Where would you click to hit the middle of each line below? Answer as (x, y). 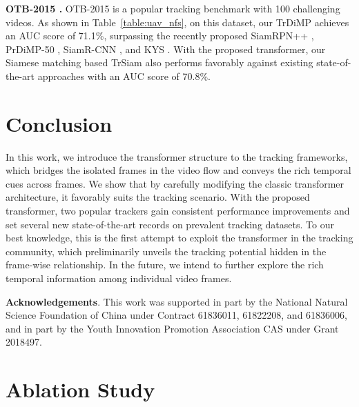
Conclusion (59, 123)
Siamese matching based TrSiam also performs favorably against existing (159, 62)
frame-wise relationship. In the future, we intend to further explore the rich (165, 265)
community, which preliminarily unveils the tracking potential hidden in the (166, 251)
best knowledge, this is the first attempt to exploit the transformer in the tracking (179, 238)
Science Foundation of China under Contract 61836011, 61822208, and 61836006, (176, 315)
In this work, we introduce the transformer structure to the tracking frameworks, (177, 156)
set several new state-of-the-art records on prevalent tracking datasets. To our (170, 224)
